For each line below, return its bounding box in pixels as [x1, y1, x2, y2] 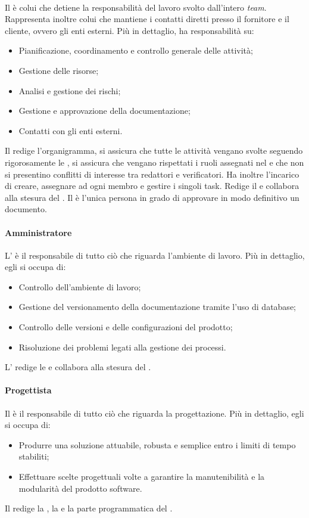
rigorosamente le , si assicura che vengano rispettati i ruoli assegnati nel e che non [5, 156, 304, 168]
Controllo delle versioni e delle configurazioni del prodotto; [18, 321, 233, 333]
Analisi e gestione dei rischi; [18, 84, 121, 97]
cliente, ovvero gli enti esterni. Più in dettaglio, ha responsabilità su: [5, 24, 254, 36]
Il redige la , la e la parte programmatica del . [5, 502, 173, 514]
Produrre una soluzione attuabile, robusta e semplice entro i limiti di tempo [18, 438, 296, 451]
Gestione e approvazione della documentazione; [18, 104, 191, 117]
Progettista [5, 384, 52, 396]
